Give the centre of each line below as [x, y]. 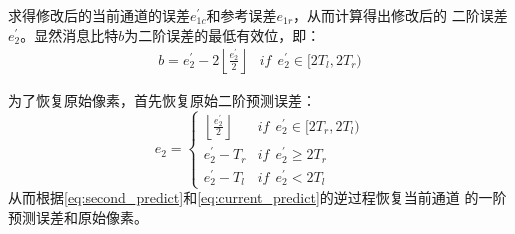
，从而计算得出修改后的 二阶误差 [400, 15]
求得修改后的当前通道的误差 [99, 15]
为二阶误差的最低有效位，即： [222, 34]
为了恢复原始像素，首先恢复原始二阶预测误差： [162, 100]
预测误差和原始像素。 [78, 217]
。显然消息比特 [69, 34]
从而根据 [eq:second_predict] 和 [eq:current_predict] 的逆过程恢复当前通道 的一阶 [257, 197]
